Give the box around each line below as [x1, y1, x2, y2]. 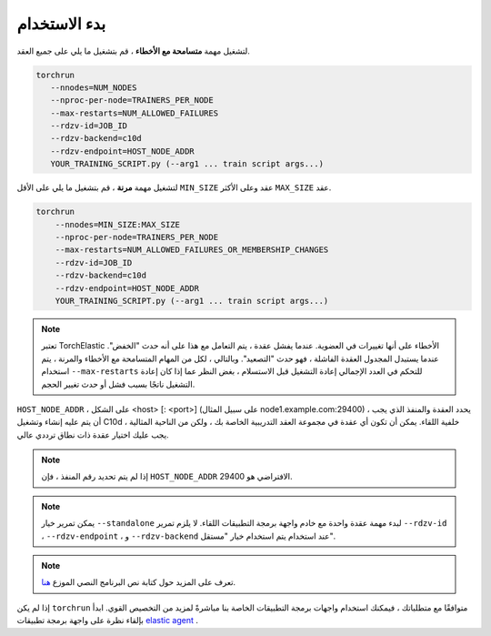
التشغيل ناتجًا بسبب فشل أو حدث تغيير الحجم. [41, 379, 195, 389]
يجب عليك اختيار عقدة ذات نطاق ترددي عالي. [16, 429, 169, 440]
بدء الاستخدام [16, 14, 106, 34]
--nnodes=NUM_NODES [50, 82, 137, 93]
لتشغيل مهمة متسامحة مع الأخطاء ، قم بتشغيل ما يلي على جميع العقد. [16, 45, 250, 56]
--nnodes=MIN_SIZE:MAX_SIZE [55, 219, 181, 229]
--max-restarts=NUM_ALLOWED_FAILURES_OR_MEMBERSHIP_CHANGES [55, 245, 329, 255]
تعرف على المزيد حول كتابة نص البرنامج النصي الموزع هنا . [41, 577, 236, 588]
